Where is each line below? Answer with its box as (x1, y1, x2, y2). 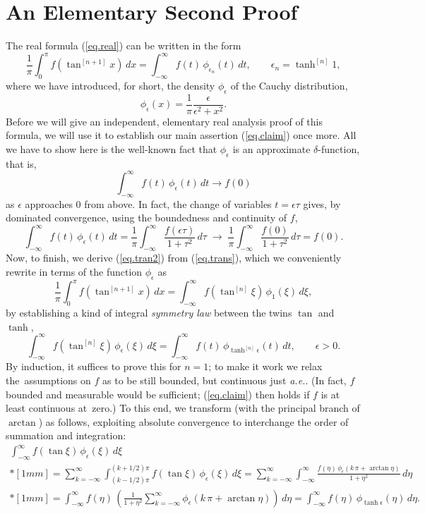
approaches (25, 196, 73, 211)
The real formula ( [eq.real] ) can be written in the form (6, 38, 241, 53)
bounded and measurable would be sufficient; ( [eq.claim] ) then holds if (6, 386, 310, 401)
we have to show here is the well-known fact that (6, 142, 217, 157)
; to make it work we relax (208, 359, 323, 374)
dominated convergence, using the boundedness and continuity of (6, 210, 287, 225)
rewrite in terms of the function (6, 264, 143, 279)
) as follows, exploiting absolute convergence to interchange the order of (38, 414, 349, 429)
